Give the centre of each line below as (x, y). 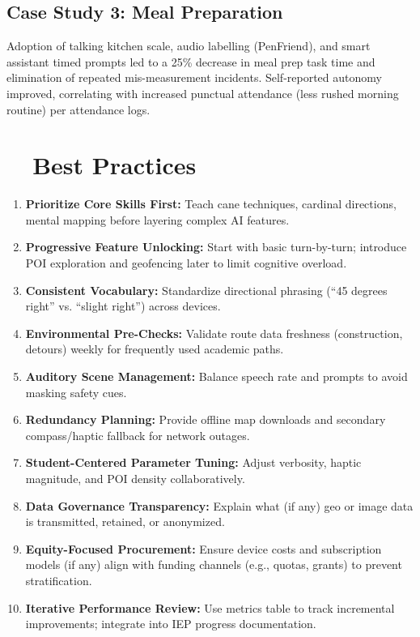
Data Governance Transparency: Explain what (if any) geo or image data (219, 505)
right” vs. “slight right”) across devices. (123, 306)
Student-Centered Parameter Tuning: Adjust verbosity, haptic (193, 462)
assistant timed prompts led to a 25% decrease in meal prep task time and (191, 61)
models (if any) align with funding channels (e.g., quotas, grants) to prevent (214, 564)
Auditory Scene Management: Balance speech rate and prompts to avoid (216, 376)
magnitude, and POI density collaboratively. (135, 479)
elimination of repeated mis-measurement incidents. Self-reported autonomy (194, 77)
